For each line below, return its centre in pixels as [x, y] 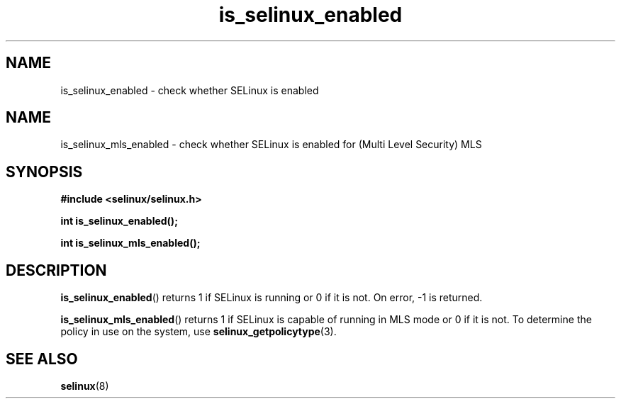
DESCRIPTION [56, 270]
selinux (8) [85, 386]
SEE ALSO [42, 359]
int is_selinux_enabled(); [119, 221]
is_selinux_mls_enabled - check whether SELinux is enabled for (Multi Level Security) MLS [271, 145]
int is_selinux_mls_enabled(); [130, 243]
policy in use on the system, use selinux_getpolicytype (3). [198, 332]
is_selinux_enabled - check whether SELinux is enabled [190, 90]
